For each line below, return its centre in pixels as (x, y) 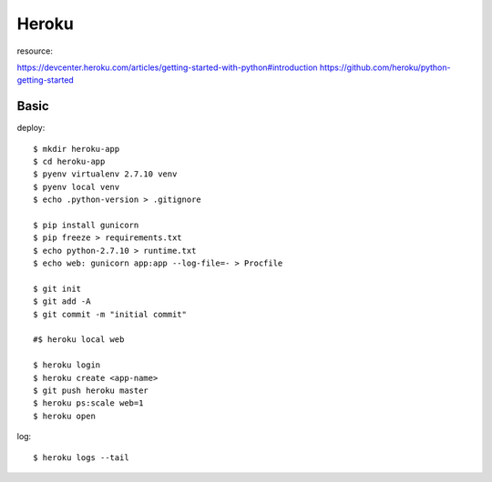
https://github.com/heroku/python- (385, 67)
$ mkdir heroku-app (77, 149)
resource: (35, 51)
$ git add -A (62, 301)
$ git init (57, 288)
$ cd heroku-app (69, 162)
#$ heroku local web (79, 340)
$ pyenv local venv (77, 187)
